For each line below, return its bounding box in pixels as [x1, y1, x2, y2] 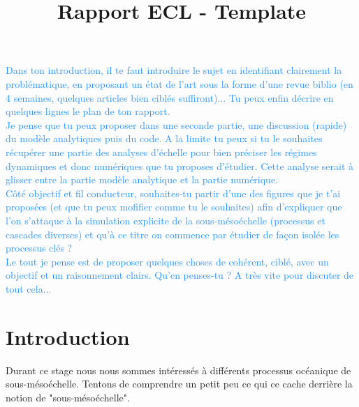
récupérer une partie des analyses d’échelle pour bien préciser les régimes [6, 144, 317, 159]
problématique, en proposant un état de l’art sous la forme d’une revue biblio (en [6, 76, 353, 91]
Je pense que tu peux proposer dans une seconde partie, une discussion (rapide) [6, 117, 347, 132]
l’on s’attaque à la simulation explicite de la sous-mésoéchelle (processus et [6, 213, 325, 227]
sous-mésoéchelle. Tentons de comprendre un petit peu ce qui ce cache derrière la [6, 376, 353, 391]
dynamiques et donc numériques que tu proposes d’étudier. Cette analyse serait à [6, 158, 353, 173]
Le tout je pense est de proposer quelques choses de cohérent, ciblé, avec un [6, 254, 329, 268]
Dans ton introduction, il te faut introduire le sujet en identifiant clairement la [6, 63, 342, 77]
